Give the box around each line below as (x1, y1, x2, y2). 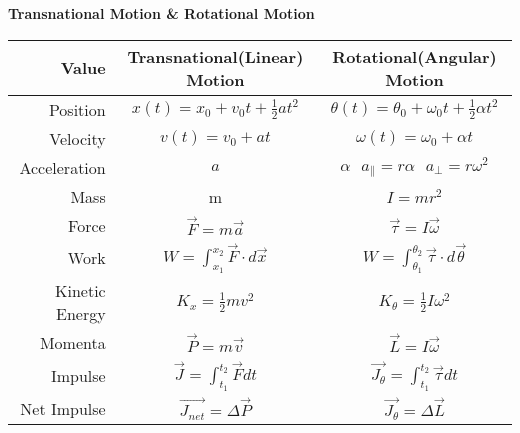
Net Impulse (20, 396, 106, 420)
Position (48, 97, 106, 121)
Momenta (39, 331, 106, 355)
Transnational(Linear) (127, 44, 304, 68)
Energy (56, 302, 106, 326)
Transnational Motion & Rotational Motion (8, 3, 315, 23)
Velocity (49, 126, 106, 150)
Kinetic (55, 279, 106, 303)
